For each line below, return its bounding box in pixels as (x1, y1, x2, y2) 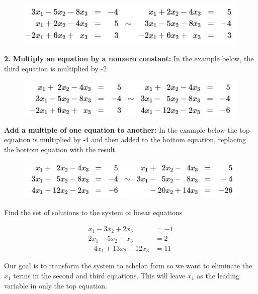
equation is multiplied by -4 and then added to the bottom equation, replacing (4, 134, 246, 145)
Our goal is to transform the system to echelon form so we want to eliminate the (4, 260, 252, 271)
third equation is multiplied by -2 (4, 63, 107, 73)
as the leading (197, 270, 240, 280)
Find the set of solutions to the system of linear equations (4, 207, 183, 218)
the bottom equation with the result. (4, 144, 117, 154)
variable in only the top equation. (4, 280, 108, 290)
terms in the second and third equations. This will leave (13, 270, 186, 280)
